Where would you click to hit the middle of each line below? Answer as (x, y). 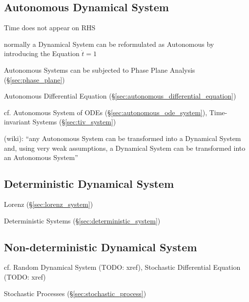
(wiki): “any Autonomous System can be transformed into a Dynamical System (123, 138)
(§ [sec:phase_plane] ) (34, 79)
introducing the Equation (42, 53)
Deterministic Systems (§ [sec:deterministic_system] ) (82, 220)
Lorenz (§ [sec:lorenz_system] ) (49, 204)
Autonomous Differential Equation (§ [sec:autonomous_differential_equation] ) (120, 96)
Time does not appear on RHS (50, 28)
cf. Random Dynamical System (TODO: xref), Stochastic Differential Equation (122, 267)
